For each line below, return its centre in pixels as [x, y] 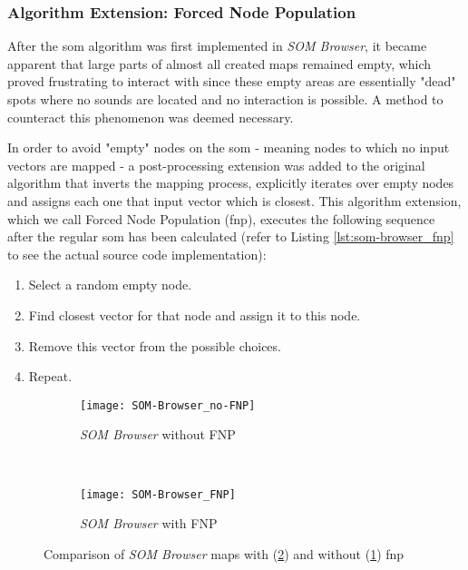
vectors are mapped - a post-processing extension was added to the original [216, 165]
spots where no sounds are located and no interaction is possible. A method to [225, 99]
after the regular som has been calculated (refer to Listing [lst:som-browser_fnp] [231, 236]
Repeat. [50, 376]
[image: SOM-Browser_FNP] [158, 494]
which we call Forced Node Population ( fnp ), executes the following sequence [221, 218]
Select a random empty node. [110, 285]
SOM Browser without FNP [158, 434]
